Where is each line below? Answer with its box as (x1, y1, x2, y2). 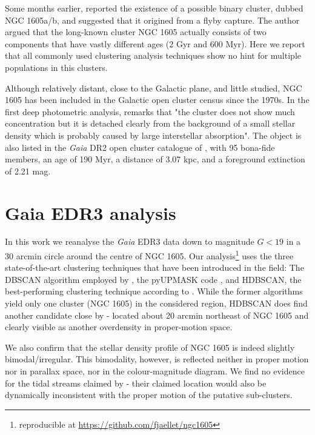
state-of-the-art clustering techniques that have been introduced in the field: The (5, 261, 304, 274)
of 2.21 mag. (5, 164, 51, 177)
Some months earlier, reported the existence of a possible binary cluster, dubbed (5, 2, 303, 14)
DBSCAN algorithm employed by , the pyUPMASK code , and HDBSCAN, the (5, 273, 302, 285)
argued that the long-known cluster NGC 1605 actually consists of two (5, 25, 267, 38)
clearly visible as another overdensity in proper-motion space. (5, 320, 233, 333)
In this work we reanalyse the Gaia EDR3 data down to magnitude (5, 235, 254, 248)
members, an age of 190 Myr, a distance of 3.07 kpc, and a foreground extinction (5, 153, 305, 165)
